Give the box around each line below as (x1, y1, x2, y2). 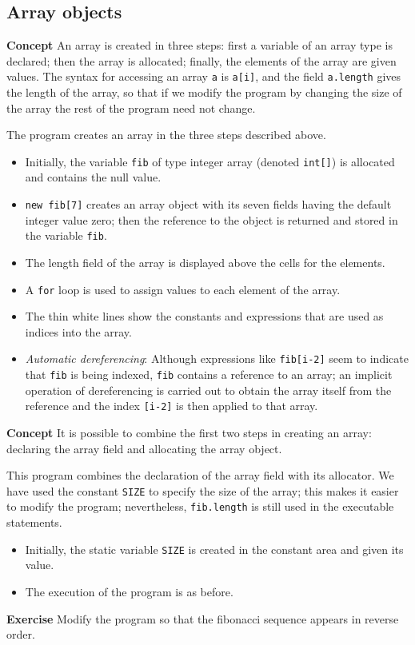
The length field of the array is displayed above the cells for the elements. (25, 253, 385, 270)
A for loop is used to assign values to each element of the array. (25, 281, 341, 297)
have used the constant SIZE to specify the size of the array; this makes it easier (6, 482, 399, 499)
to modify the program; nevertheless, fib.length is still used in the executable (6, 498, 394, 515)
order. (6, 626, 35, 643)
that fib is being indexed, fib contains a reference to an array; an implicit (25, 366, 393, 383)
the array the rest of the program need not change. (6, 99, 256, 116)
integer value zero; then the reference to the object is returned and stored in (25, 211, 398, 228)
